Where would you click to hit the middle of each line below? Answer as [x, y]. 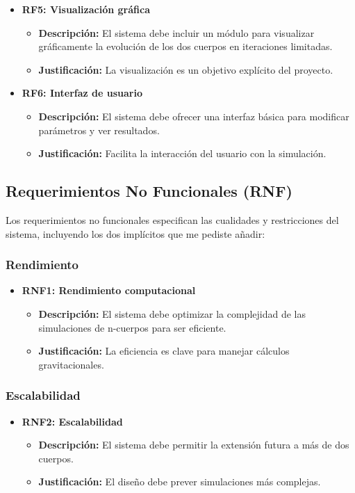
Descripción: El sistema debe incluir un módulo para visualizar [176, 32]
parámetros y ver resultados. [99, 130]
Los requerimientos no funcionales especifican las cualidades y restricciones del [172, 219]
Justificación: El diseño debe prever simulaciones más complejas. [180, 482]
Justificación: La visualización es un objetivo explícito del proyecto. [186, 69]
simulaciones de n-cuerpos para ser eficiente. [132, 327]
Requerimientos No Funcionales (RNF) [149, 191]
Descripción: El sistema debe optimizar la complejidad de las [172, 313]
